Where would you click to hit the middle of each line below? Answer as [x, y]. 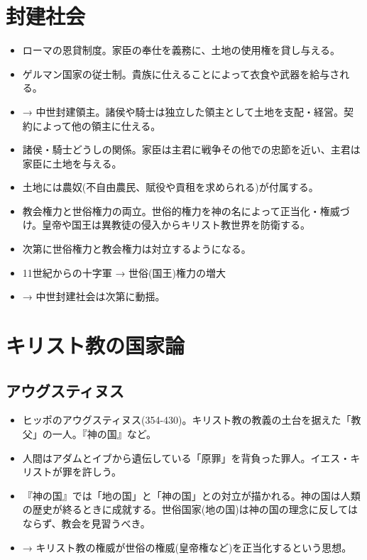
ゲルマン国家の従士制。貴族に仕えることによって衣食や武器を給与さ [181, 73]
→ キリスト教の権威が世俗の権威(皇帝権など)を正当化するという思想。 [187, 547]
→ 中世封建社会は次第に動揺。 [94, 296]
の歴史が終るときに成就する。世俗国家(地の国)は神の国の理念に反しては [190, 509]
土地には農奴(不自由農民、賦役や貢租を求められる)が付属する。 [170, 187]
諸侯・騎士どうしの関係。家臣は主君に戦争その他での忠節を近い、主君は [191, 149]
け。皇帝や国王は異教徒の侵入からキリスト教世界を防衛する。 [166, 225]
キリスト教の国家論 [95, 345]
